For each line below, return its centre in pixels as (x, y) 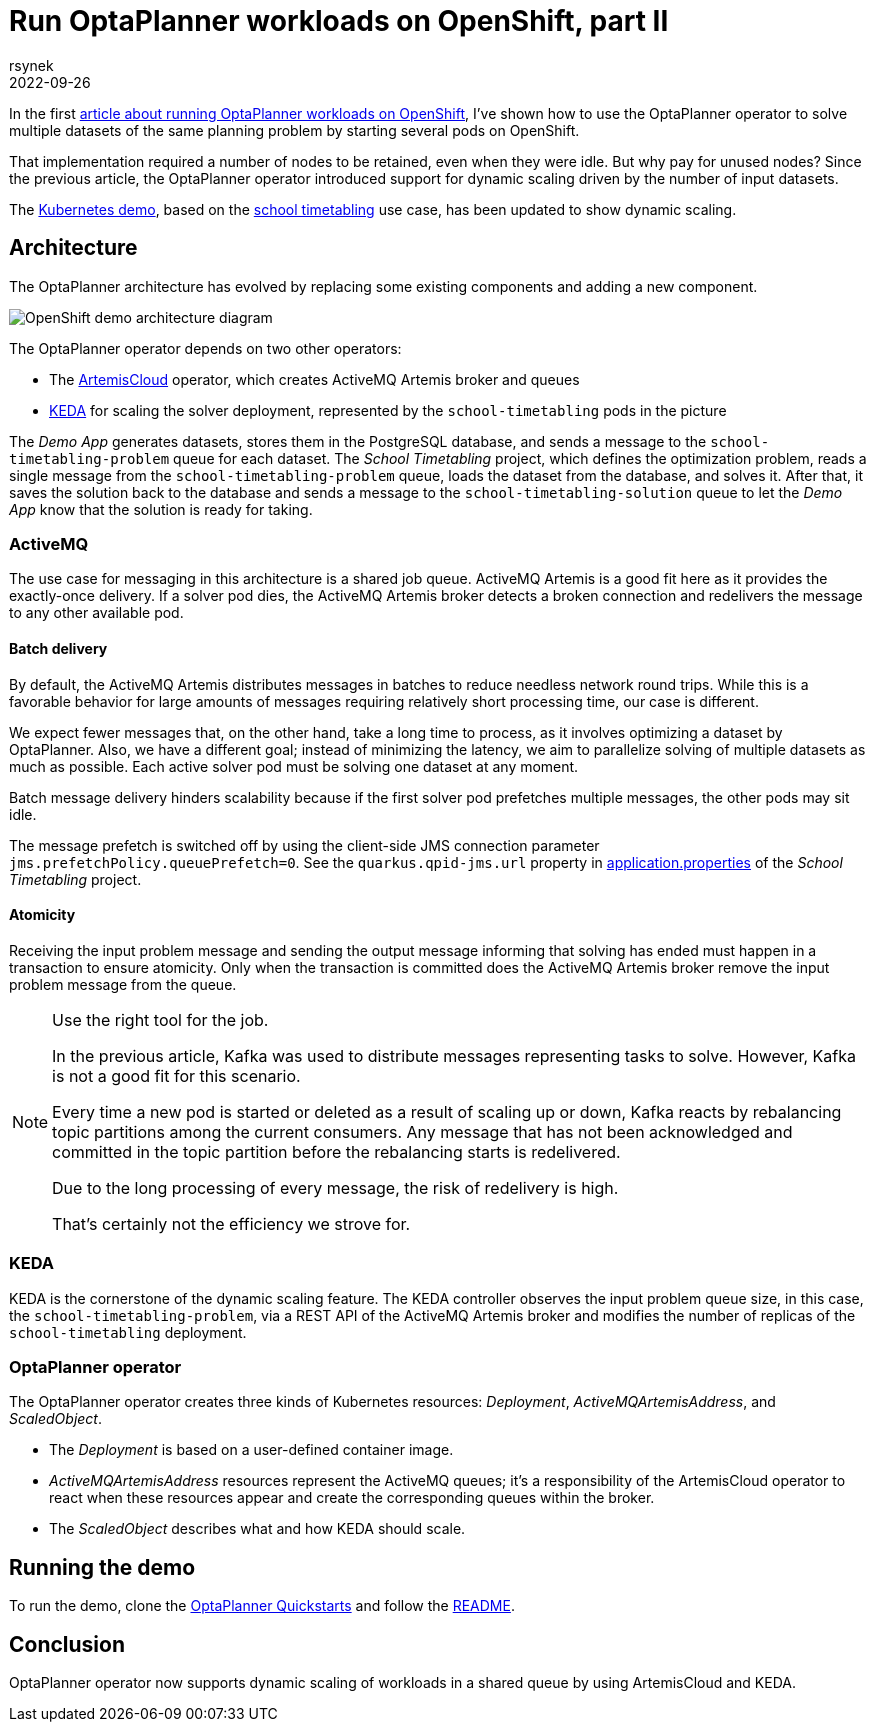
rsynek (31, 65)
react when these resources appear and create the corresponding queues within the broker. (352, 1498)
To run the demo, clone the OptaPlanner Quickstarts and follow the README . (262, 1606)
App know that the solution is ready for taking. (161, 509)
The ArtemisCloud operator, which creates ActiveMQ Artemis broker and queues (314, 379)
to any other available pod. (96, 613)
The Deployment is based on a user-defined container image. (251, 1450)
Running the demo (102, 1567)
